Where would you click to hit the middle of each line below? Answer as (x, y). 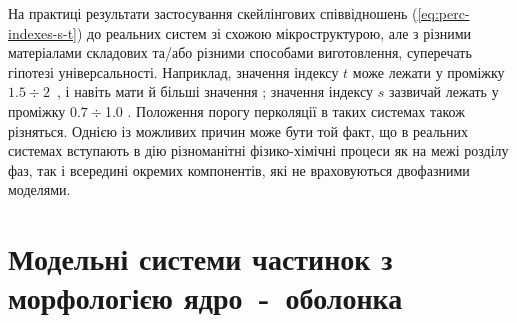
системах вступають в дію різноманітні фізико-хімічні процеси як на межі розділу (258, 150)
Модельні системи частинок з (200, 258)
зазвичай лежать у (443, 91)
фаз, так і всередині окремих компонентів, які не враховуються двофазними (239, 169)
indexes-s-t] (42, 32)
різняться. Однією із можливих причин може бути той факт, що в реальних (238, 130)
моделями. (39, 189)
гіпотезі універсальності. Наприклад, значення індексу (173, 71)
